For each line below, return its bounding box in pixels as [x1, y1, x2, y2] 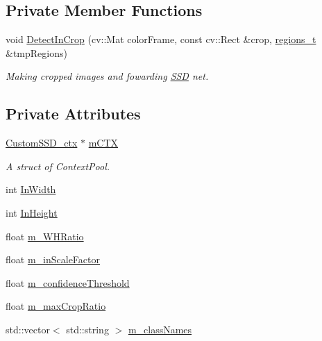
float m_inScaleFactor [6, 252, 100, 267]
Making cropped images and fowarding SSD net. [6, 69, 209, 83]
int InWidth [6, 182, 56, 197]
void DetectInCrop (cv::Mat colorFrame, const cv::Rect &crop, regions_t [6, 32, 316, 47]
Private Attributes [6, 103, 141, 124]
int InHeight [6, 205, 58, 219]
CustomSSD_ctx [6, 135, 78, 150]
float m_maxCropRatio [6, 299, 106, 313]
